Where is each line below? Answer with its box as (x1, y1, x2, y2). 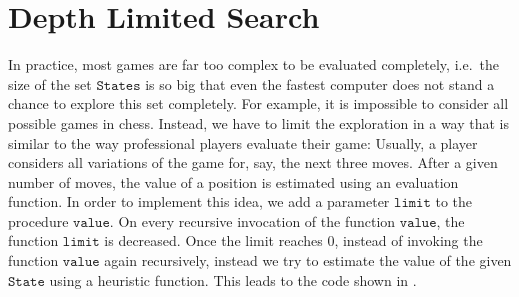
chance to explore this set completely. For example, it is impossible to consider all (8, 93, 509, 114)
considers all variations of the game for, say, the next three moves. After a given (8, 152, 498, 173)
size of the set (8, 73, 92, 94)
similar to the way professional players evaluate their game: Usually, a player (8, 132, 478, 153)
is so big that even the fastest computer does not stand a (145, 73, 495, 94)
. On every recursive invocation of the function (109, 210, 396, 231)
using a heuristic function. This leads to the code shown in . (49, 269, 417, 290)
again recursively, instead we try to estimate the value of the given (104, 250, 512, 271)
